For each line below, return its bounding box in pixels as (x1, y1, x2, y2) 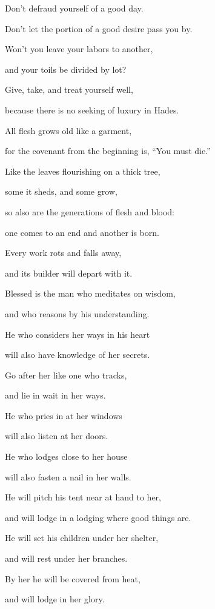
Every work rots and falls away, (5, 246, 122, 259)
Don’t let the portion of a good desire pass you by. (5, 22, 193, 35)
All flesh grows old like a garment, (5, 124, 132, 136)
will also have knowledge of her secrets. (5, 348, 150, 361)
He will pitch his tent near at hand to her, (5, 491, 161, 503)
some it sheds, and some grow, (5, 185, 117, 198)
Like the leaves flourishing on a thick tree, (5, 164, 160, 177)
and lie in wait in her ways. (5, 389, 106, 402)
